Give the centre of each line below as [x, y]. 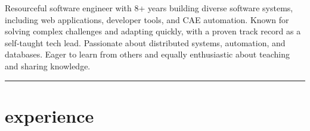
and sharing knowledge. [48, 65]
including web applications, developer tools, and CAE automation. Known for [147, 19]
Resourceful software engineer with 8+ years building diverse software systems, [149, 8]
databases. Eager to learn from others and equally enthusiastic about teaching [147, 54]
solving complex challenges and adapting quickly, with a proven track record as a [153, 31]
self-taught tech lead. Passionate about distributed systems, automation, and [145, 42]
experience [49, 115]
